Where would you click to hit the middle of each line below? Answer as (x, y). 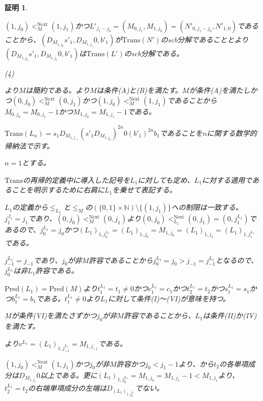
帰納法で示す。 (29, 145)
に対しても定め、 (166, 180)
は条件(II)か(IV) (230, 315)
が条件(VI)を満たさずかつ (54, 315)
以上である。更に (69, 375)
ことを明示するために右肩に (58, 190)
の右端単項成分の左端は (67, 388)
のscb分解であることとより (205, 39)
